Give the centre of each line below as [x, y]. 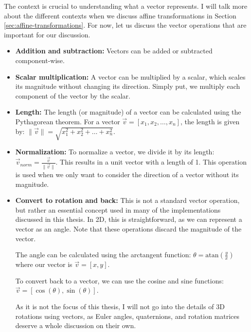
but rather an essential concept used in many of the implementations [118, 209]
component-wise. [40, 60]
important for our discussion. [47, 34]
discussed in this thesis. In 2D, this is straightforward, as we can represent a [129, 219]
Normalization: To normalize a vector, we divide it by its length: [115, 152]
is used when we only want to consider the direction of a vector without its [127, 174]
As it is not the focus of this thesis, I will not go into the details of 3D [120, 306]
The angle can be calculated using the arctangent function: [103, 255]
